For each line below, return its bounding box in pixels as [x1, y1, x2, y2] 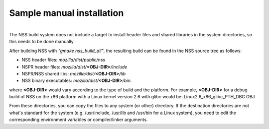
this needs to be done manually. [9, 39, 75, 45]
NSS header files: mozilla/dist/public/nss [21, 57, 106, 63]
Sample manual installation [9, 7, 124, 18]
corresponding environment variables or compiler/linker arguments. [9, 117, 148, 123]
